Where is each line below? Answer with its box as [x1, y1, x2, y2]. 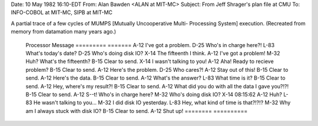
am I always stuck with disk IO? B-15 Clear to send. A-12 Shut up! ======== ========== [25, 107, 248, 114]
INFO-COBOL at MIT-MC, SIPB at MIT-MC [11, 9, 113, 16]
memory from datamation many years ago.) [11, 28, 117, 35]
